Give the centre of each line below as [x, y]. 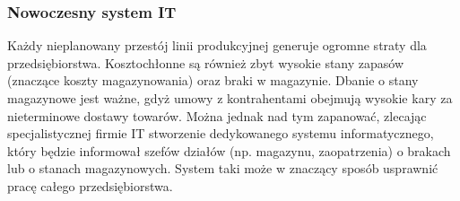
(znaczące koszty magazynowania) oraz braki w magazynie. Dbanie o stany [213, 80]
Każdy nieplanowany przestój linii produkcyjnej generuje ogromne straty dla [217, 45]
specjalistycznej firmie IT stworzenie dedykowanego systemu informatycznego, [221, 133]
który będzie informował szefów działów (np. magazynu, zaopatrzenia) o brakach [229, 150]
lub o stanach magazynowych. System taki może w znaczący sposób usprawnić [223, 168]
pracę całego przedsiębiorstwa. [90, 185]
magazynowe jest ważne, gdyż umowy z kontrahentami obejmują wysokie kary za [230, 98]
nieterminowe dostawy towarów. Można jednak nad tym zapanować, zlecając [217, 115]
